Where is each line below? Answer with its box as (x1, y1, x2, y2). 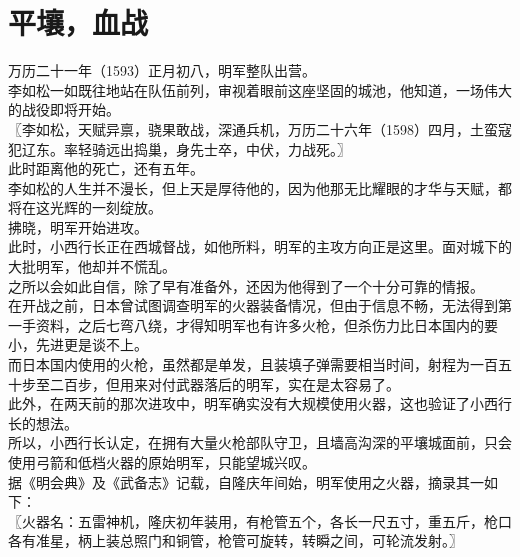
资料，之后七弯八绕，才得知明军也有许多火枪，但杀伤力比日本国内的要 (35, 314, 498, 335)
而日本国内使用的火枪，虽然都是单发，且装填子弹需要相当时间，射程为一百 (8, 354, 498, 375)
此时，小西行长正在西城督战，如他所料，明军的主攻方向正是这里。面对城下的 (8, 236, 512, 257)
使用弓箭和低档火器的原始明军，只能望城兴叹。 (8, 452, 316, 472)
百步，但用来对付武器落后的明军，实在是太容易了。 (63, 373, 400, 394)
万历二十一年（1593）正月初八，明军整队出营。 (8, 60, 316, 81)
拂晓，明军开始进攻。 (8, 216, 148, 237)
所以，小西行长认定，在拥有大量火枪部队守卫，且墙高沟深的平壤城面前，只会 (8, 432, 512, 453)
